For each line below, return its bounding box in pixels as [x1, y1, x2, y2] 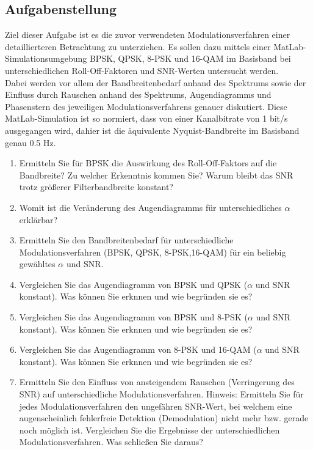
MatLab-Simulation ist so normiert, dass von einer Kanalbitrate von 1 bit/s [5, 112, 288, 125]
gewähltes [19, 257, 56, 270]
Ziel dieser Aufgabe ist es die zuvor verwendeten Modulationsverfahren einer [5, 28, 290, 41]
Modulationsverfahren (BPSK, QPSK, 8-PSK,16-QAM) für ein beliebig [19, 245, 286, 258]
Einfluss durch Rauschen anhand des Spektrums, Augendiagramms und [5, 88, 272, 101]
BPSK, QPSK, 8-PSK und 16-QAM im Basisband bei [89, 52, 291, 65]
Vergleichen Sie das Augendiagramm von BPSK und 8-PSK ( [19, 311, 248, 323]
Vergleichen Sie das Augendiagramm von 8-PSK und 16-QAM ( [19, 343, 257, 356]
